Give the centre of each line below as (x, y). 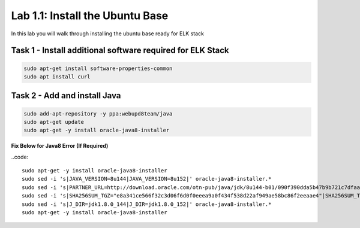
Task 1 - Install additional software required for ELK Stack (120, 51)
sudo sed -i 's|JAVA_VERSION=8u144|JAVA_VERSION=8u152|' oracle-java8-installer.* (147, 179)
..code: (20, 157)
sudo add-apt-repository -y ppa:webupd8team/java (98, 113)
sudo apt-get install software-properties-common (98, 68)
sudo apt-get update (54, 122)
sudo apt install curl (57, 77)
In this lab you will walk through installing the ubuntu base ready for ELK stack (107, 34)
